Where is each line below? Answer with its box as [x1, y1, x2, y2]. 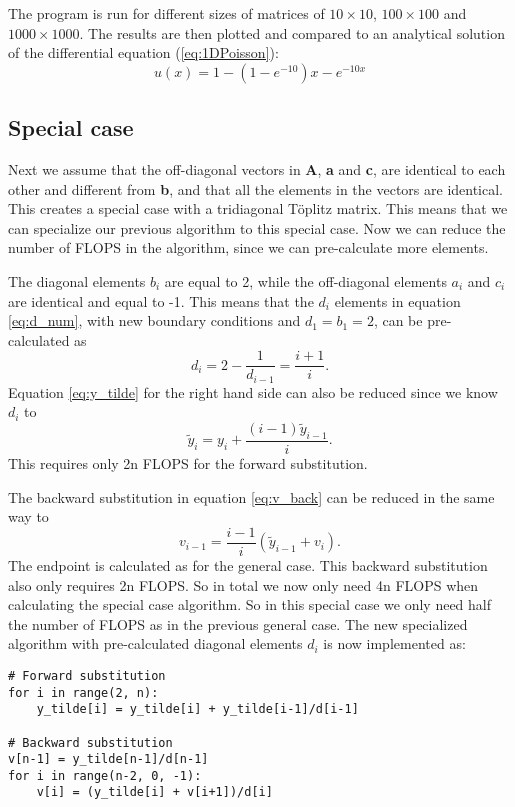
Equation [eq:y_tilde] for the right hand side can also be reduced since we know [8, 381, 498, 402]
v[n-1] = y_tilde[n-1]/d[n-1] [8, 752, 209, 767]
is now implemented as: [323, 633, 466, 654]
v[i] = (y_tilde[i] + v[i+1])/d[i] [36, 785, 273, 800]
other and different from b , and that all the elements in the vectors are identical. [8, 178, 504, 199]
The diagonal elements [8, 270, 146, 291]
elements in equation [334, 290, 461, 311]
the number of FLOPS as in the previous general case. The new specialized [8, 613, 468, 634]
